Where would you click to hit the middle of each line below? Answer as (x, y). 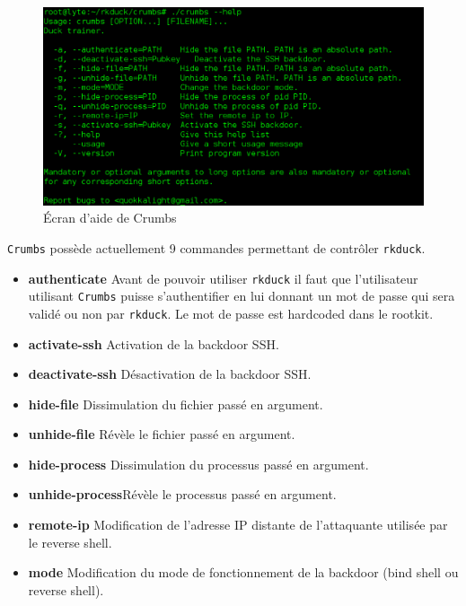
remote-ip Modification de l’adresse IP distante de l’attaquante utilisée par (238, 525)
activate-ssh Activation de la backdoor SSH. (154, 343)
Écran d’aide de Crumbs (110, 218)
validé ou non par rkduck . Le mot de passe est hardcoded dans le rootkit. (231, 313)
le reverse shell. (70, 542)
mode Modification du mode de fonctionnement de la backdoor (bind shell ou (243, 572)
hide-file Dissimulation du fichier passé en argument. (176, 404)
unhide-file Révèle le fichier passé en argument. (162, 434)
